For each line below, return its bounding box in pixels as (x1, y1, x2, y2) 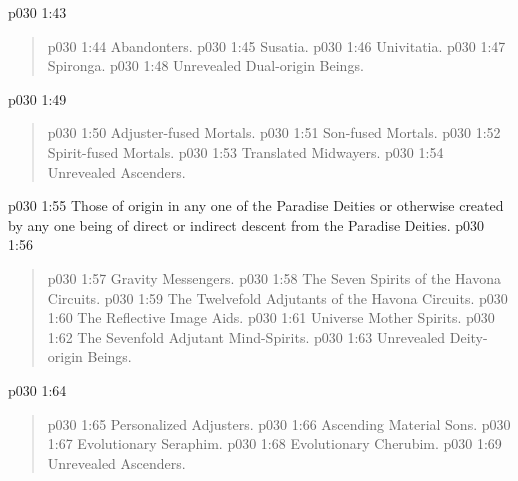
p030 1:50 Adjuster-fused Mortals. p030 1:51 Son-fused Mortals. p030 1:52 (47, 122, 501, 143)
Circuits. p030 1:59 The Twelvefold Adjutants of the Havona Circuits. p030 (47, 287, 508, 308)
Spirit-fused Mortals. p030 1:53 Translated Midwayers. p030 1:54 (47, 141, 444, 162)
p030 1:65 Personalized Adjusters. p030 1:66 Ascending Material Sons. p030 (47, 413, 511, 434)
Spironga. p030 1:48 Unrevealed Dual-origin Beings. (47, 55, 364, 76)
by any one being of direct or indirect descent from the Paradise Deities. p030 (8, 214, 485, 235)
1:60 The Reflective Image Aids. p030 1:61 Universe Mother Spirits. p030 (47, 307, 495, 328)
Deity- (449, 326, 488, 347)
